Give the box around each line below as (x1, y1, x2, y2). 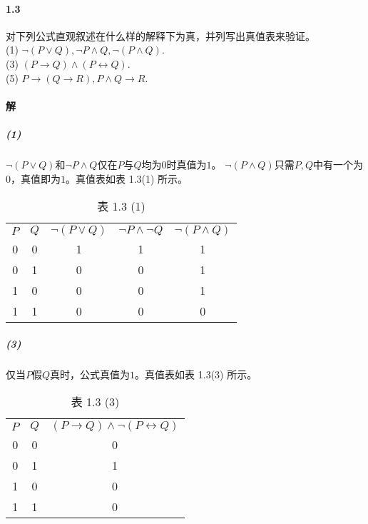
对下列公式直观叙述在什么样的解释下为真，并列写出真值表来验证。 (6, 28, 315, 43)
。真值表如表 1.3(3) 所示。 (135, 366, 257, 381)
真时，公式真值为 (50, 366, 131, 381)
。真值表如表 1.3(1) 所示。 (66, 171, 188, 186)
